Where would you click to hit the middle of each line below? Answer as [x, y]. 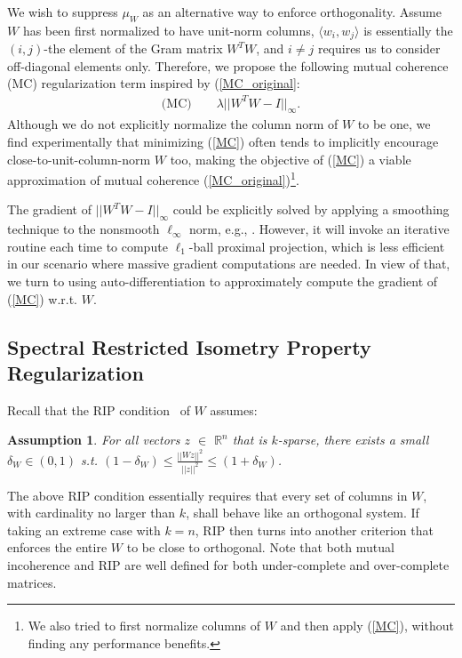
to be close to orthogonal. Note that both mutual [260, 547]
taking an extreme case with [84, 530]
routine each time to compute [88, 246]
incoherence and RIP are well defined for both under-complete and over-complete [228, 565]
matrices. [32, 582]
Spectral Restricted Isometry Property [189, 346]
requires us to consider [379, 48]
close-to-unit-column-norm [79, 159]
